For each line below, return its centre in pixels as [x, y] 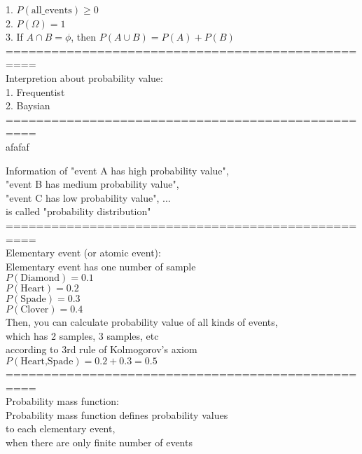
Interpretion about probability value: [84, 77]
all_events [51, 11]
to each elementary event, [61, 428]
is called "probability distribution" [78, 211]
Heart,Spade [47, 362]
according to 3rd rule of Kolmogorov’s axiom [102, 349]
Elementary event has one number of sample [101, 266]
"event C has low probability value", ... [88, 197]
